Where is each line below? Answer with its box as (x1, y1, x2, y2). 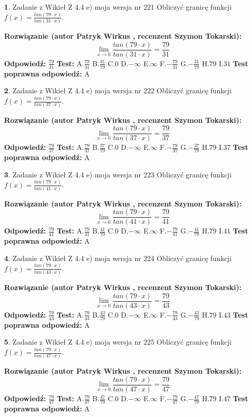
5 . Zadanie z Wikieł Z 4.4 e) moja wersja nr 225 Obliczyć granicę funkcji (4, 336, 232, 347)
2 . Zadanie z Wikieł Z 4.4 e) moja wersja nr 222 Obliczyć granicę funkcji (4, 85, 232, 96)
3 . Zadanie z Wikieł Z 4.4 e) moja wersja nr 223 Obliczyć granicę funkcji (4, 169, 232, 179)
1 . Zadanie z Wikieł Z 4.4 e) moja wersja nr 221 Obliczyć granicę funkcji (4, 2, 232, 12)
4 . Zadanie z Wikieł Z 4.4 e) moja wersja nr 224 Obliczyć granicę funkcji (4, 252, 232, 263)
